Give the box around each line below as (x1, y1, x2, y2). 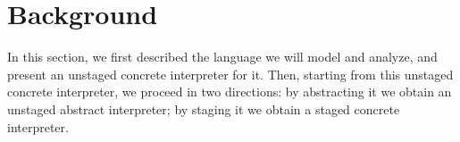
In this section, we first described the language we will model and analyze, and (7, 47, 438, 66)
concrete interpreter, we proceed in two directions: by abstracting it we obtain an (7, 82, 452, 101)
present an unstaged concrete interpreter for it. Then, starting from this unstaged (7, 64, 454, 83)
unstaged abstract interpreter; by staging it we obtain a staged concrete (7, 99, 400, 118)
